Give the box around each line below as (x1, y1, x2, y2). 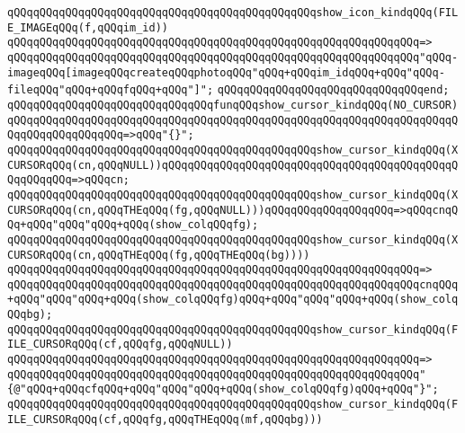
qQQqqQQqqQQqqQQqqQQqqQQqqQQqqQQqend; (217, 84, 450, 97)
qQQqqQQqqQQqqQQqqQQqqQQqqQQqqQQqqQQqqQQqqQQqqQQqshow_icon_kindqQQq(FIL (7, 6, 459, 19)
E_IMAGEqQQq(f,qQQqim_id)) (7, 21, 168, 34)
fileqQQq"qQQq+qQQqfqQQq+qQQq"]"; (7, 84, 214, 97)
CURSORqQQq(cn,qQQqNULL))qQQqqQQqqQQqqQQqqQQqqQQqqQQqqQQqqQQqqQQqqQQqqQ (7, 158, 459, 172)
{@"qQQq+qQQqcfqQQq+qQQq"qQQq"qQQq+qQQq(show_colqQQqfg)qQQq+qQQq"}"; (7, 383, 439, 396)
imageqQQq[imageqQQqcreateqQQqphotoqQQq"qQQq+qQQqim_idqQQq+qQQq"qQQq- (7, 66, 445, 79)
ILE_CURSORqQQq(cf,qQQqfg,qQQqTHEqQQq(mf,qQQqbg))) (7, 412, 323, 426)
